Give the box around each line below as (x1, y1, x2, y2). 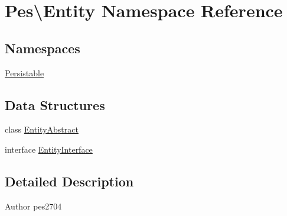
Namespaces (5, 38, 80, 57)
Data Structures (5, 95, 105, 114)
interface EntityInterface (5, 143, 93, 155)
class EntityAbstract (5, 123, 79, 136)
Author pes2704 (5, 199, 62, 212)
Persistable (5, 66, 44, 79)
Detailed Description (5, 172, 134, 190)
